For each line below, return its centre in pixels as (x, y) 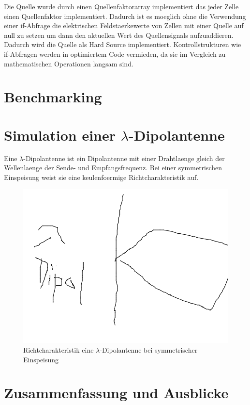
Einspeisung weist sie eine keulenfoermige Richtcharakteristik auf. (101, 177)
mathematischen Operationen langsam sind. (69, 63)
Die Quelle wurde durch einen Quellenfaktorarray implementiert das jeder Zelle (121, 6)
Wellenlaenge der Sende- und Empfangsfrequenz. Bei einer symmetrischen (113, 168)
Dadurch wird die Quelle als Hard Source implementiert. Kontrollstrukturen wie (123, 44)
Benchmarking (53, 97)
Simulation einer (60, 135)
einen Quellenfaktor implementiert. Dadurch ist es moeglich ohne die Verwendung (125, 16)
